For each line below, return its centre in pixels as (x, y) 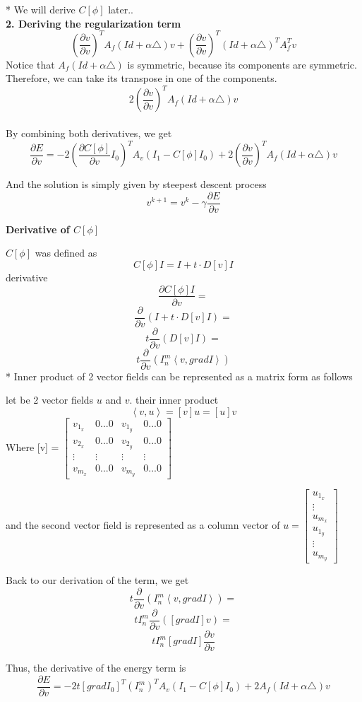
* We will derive (41, 9)
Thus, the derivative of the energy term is (96, 668)
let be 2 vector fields (50, 400)
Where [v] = (32, 446)
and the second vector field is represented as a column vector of (143, 524)
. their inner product (174, 400)
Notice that (30, 64)
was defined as (66, 253)
